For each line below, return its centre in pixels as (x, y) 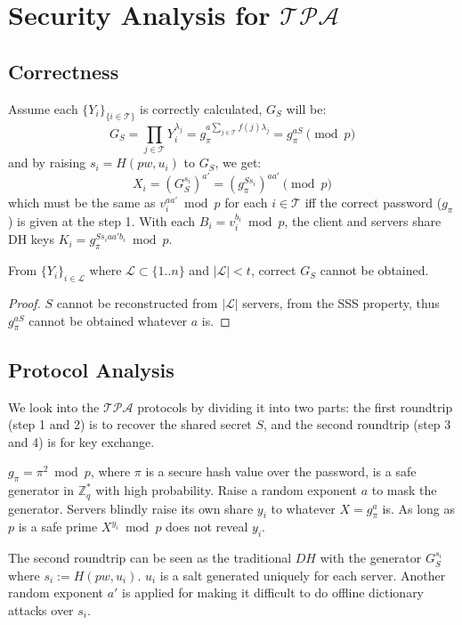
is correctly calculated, (201, 108)
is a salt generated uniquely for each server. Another (303, 575)
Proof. (24, 303)
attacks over (41, 610)
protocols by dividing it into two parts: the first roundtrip (295, 406)
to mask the (404, 490)
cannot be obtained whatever (108, 320)
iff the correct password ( (373, 203)
